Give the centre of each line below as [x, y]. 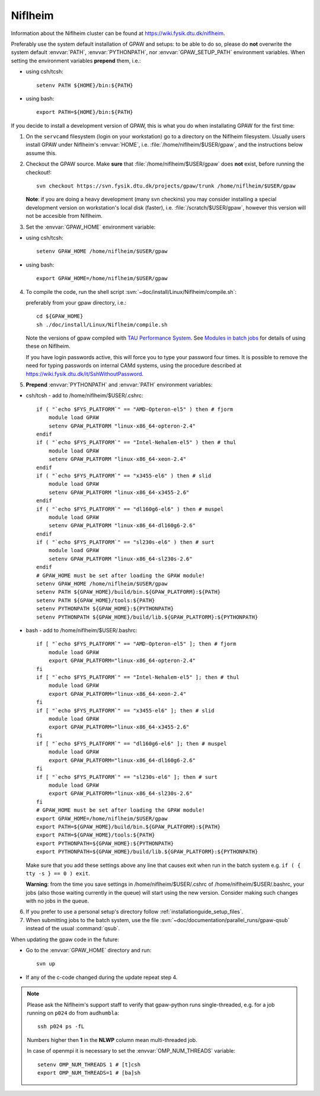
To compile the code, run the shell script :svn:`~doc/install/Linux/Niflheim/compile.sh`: [131, 292]
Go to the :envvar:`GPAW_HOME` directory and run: [89, 951]
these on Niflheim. [48, 346]
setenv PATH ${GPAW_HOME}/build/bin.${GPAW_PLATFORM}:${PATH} [129, 592]
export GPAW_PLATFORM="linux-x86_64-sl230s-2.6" [120, 794]
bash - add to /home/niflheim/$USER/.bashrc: [81, 630]
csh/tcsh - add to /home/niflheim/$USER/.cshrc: [84, 395]
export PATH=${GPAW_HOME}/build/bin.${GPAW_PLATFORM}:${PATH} [129, 826]
